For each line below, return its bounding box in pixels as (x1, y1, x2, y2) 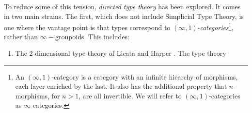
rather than (4, 32, 38, 42)
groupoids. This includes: (55, 32, 130, 42)
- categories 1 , (197, 21, 234, 32)
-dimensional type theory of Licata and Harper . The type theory (32, 48, 226, 58)
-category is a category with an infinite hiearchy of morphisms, (51, 71, 238, 81)
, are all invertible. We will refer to (79, 90, 182, 100)
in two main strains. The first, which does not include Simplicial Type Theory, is (4, 11, 244, 21)
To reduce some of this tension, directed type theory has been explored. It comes (4, 1, 241, 11)
